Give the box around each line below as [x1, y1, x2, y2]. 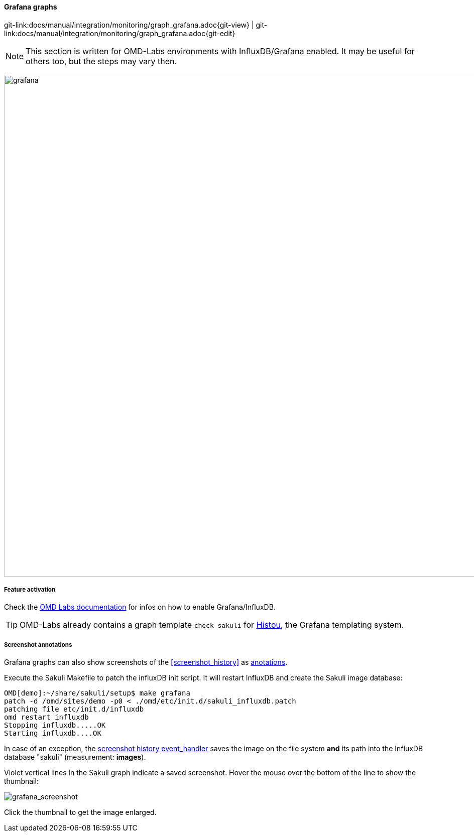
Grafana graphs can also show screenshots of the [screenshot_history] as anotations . [4, 658, 288, 667]
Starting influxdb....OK [4, 729, 101, 738]
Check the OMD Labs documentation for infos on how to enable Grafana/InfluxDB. [4, 603, 276, 612]
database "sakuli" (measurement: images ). [4, 753, 146, 762]
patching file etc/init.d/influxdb [4, 705, 144, 714]
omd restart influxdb [4, 713, 89, 722]
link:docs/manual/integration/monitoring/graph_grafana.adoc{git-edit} [4, 29, 235, 38]
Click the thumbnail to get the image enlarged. [4, 808, 157, 817]
